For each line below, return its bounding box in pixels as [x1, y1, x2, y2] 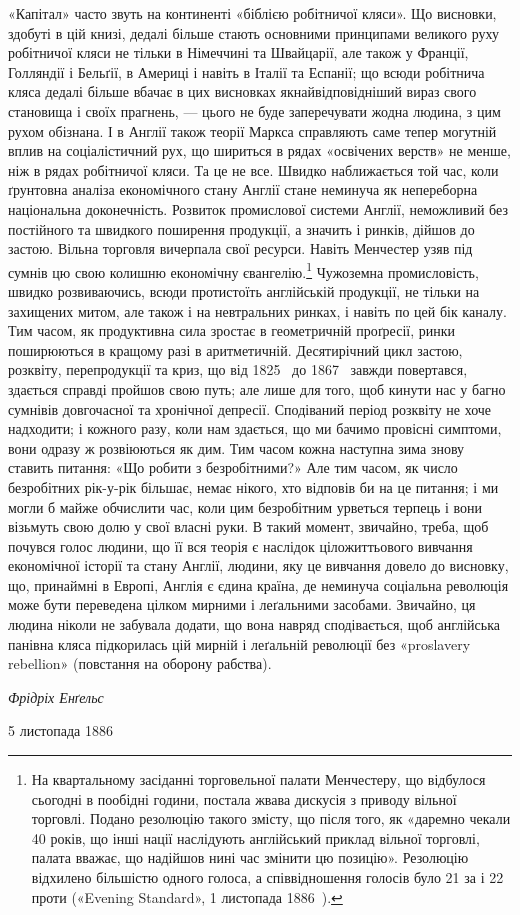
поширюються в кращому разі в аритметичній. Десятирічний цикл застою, [8, 339, 463, 360]
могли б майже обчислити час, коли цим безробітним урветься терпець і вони [8, 496, 482, 517]
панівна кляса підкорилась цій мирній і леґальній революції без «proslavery [8, 633, 471, 654]
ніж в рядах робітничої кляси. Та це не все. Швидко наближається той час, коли [8, 159, 499, 180]
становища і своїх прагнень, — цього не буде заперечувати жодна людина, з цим [8, 100, 501, 121]
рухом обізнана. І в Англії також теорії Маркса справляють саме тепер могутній [8, 120, 497, 141]
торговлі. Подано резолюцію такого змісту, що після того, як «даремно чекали [31, 808, 511, 829]
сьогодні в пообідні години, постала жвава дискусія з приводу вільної [31, 788, 457, 809]
